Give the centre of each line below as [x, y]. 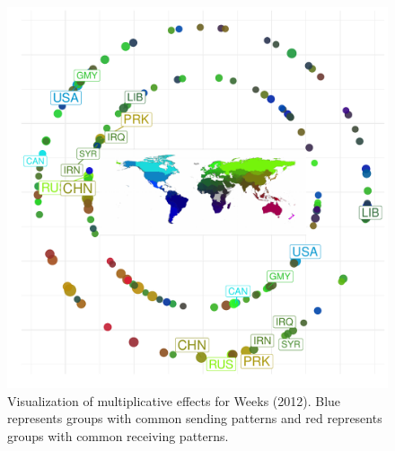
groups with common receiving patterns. [118, 435]
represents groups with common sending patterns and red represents [195, 418]
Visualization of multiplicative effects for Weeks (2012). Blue [174, 400]
